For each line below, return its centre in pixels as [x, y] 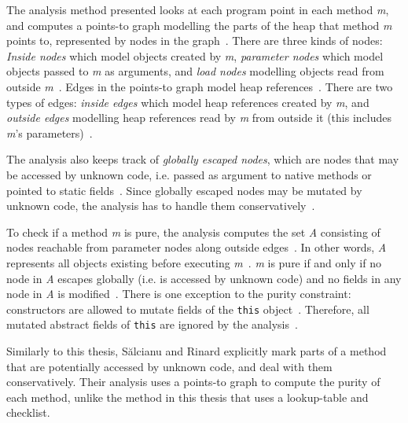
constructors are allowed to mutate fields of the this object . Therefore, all [188, 309]
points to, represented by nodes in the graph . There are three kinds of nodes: [195, 40]
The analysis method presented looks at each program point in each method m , [198, 9]
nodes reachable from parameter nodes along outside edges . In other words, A [197, 247]
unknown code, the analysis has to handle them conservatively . [161, 206]
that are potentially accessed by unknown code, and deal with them [169, 366]
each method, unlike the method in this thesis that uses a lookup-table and [187, 397]
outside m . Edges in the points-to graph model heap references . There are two [200, 86]
